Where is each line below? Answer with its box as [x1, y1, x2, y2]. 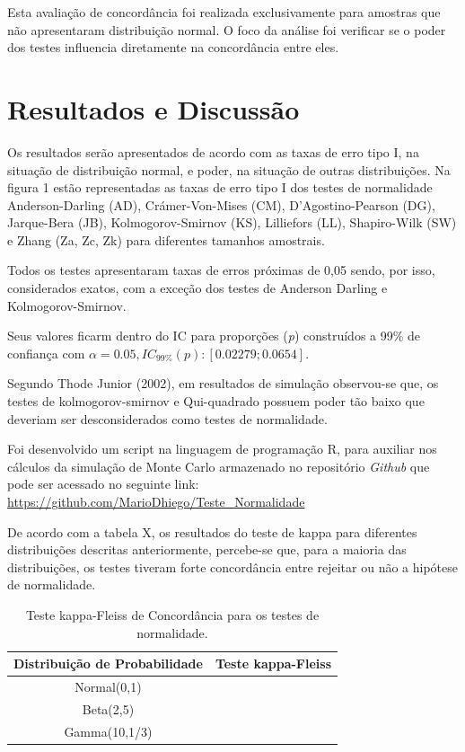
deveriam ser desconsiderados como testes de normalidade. [7, 409, 328, 428]
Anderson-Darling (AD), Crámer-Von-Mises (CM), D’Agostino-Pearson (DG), [7, 195, 435, 214]
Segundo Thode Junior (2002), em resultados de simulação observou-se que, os [7, 374, 439, 393]
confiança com [7, 343, 85, 362]
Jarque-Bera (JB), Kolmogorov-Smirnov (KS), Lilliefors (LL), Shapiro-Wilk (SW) [7, 213, 457, 232]
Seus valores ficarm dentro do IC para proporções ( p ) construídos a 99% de [7, 326, 421, 345]
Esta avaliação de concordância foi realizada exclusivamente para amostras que [7, 3, 441, 21]
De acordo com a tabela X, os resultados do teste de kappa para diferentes [7, 522, 417, 541]
